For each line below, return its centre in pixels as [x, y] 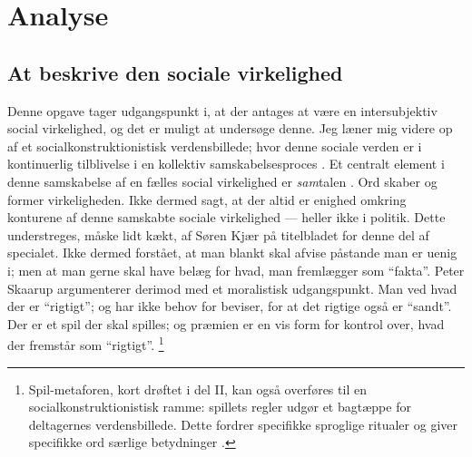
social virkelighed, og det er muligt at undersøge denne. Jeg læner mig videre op [230, 128]
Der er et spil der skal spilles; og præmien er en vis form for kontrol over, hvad [226, 323]
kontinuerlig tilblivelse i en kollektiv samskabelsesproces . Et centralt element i [226, 164]
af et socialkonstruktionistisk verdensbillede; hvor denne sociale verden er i [215, 146]
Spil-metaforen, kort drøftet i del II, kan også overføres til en [197, 389]
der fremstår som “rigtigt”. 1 [86, 343]
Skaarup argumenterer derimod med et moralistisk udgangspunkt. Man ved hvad [232, 288]
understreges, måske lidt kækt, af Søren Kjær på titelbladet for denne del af [218, 234]
